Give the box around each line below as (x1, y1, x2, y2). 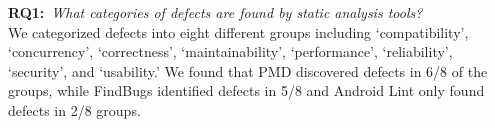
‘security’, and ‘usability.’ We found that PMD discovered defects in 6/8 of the (8, 60, 488, 81)
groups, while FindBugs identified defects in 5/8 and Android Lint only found (8, 80, 485, 101)
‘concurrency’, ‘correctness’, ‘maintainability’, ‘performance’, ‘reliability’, (8, 41, 453, 62)
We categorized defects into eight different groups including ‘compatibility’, (8, 21, 469, 42)
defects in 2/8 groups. (8, 99, 141, 120)
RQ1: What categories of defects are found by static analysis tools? (8, 2, 423, 22)
